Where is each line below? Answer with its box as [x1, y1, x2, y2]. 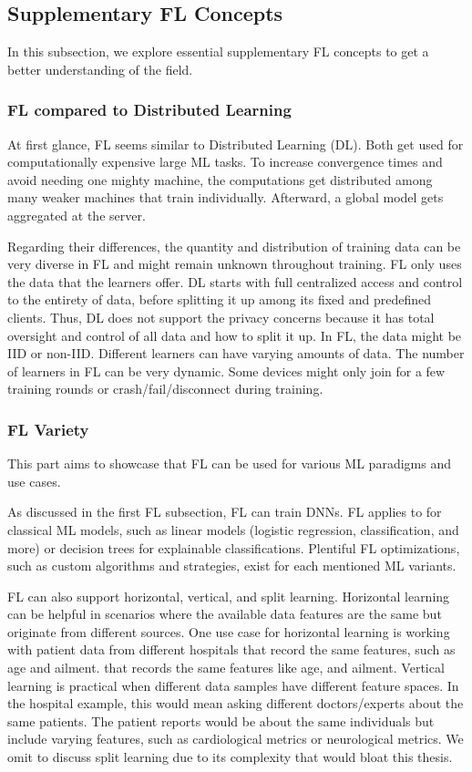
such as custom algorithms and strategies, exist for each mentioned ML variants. [7, 556, 457, 575]
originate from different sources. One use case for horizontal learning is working [7, 622, 450, 641]
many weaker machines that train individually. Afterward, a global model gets [7, 188, 444, 207]
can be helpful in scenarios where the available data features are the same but [7, 604, 442, 623]
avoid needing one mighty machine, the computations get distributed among [7, 170, 433, 189]
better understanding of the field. [7, 59, 193, 78]
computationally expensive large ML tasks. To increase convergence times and [7, 152, 443, 171]
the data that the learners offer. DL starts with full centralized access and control [7, 272, 463, 291]
